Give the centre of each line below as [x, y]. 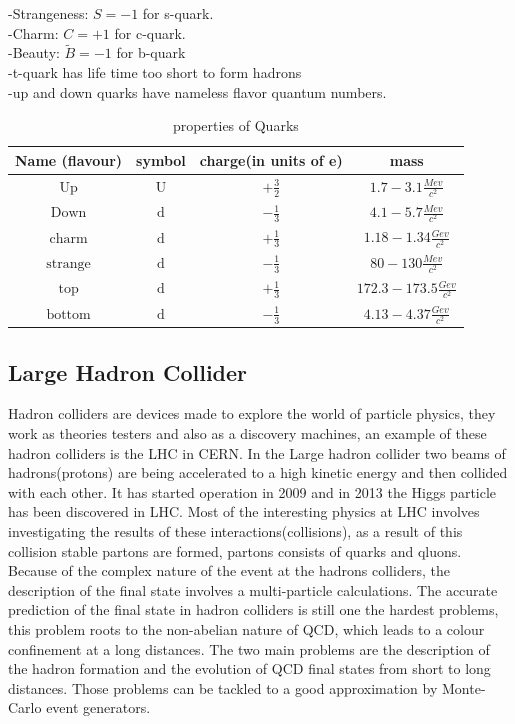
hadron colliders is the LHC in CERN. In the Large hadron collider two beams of [257, 452]
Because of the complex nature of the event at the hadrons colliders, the [229, 570]
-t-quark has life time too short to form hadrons [155, 72]
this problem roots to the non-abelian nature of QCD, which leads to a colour [246, 628]
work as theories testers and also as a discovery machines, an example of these [247, 433]
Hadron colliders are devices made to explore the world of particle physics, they [252, 413]
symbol [161, 159]
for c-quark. [150, 32]
